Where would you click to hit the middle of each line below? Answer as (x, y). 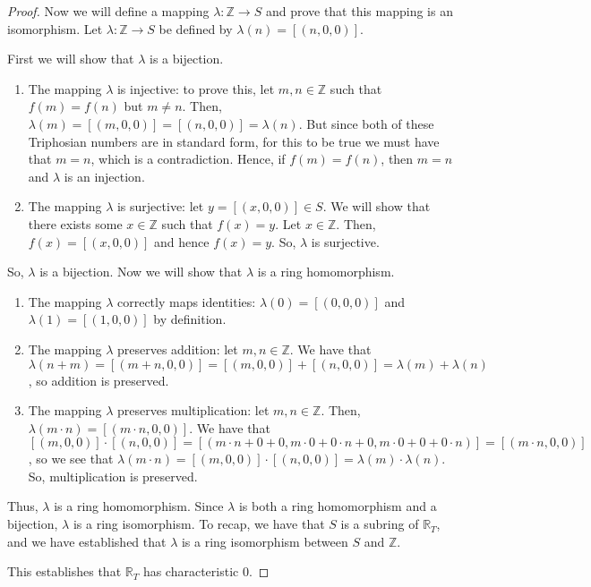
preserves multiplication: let (193, 410)
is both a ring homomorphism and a (338, 506)
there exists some (75, 223)
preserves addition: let (177, 349)
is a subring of (380, 524)
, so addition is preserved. (98, 380)
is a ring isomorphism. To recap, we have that (199, 524)
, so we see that (71, 459)
